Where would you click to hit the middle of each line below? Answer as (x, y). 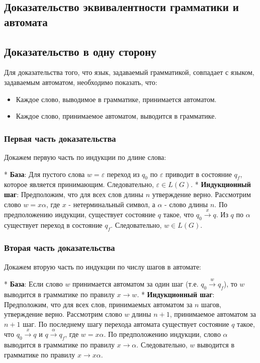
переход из (123, 174)
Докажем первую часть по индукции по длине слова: (85, 157)
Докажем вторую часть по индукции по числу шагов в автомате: (103, 266)
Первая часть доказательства (60, 138)
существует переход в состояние (53, 224)
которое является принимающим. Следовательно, (79, 184)
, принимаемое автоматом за (213, 314)
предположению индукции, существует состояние (80, 214)
